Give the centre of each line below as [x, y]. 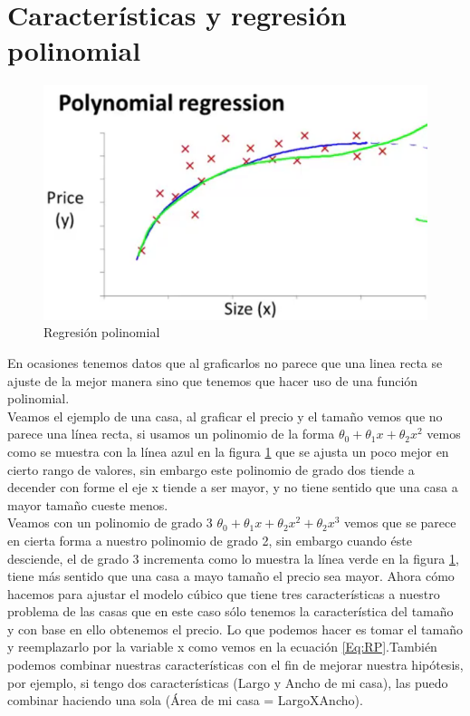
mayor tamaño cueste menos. [88, 504]
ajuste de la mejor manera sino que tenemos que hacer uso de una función [213, 380]
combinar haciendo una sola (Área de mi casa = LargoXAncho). [185, 700]
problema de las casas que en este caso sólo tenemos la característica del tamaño [230, 611]
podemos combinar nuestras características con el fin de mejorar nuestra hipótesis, [235, 665]
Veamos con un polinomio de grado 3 [110, 522]
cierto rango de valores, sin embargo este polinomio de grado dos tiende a [211, 469]
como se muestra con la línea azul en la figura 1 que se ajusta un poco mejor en [228, 451]
